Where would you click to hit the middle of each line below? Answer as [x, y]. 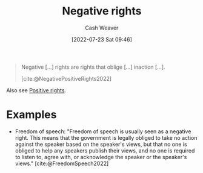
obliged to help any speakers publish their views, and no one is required [105, 150]
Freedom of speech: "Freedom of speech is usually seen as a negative [103, 131]
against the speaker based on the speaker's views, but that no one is [101, 144]
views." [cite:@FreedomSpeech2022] [62, 163]
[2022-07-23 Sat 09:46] [102, 39]
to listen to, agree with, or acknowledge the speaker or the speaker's [101, 157]
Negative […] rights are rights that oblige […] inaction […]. [93, 67]
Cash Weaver [102, 28]
